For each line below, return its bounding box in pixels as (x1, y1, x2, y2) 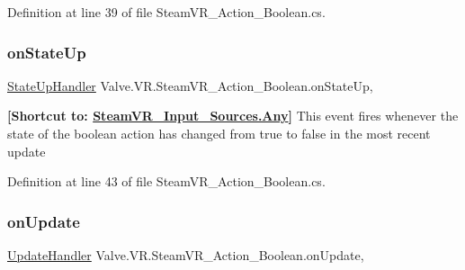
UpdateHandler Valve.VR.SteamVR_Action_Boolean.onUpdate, (7, 246, 364, 264)
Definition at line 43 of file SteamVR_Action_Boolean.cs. (7, 172, 326, 191)
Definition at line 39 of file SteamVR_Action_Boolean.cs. (7, 3, 326, 21)
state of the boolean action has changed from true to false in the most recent (7, 124, 431, 142)
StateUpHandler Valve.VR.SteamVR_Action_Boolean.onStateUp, (7, 76, 373, 94)
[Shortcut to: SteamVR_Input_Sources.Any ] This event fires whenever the (7, 106, 459, 125)
